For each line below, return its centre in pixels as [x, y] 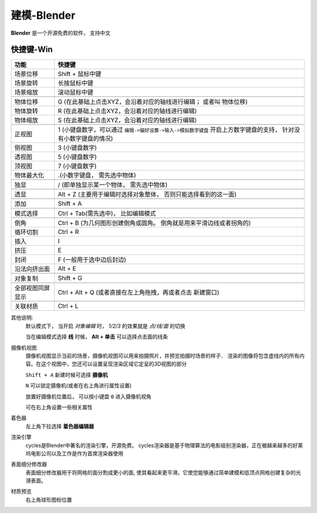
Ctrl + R [68, 232]
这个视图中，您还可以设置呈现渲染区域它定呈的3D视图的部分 [114, 364]
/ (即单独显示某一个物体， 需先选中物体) [113, 185]
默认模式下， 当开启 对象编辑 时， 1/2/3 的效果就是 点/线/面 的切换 [105, 326]
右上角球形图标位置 [49, 499]
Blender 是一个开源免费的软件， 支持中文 [61, 33]
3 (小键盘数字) [77, 148]
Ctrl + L [68, 306]
